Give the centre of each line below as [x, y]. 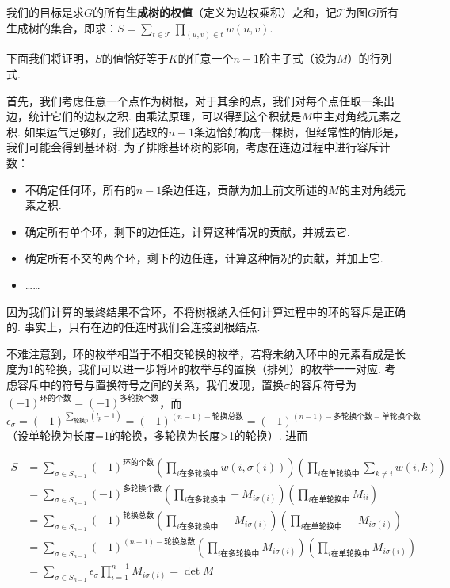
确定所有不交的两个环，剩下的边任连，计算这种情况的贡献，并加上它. [204, 258]
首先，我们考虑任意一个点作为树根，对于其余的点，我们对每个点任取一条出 [200, 100]
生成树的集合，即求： [62, 27]
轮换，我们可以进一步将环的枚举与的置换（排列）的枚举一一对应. [213, 369]
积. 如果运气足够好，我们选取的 [88, 131]
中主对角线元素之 [357, 116]
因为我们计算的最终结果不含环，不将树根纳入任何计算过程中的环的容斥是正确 [206, 311]
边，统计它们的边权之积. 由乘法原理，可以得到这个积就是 [154, 116]
